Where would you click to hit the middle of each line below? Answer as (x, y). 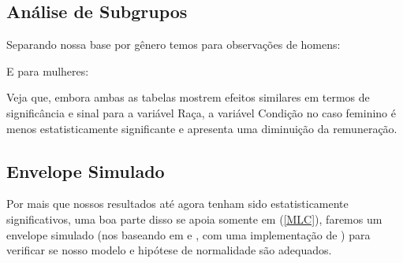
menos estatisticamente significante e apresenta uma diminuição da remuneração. (202, 128)
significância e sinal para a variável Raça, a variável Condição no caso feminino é (201, 112)
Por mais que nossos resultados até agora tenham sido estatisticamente (177, 204)
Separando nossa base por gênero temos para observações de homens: (174, 44)
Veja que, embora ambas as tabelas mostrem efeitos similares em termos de (188, 97)
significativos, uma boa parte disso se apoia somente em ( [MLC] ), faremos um (194, 219)
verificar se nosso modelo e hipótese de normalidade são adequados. (169, 250)
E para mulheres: (48, 70)
